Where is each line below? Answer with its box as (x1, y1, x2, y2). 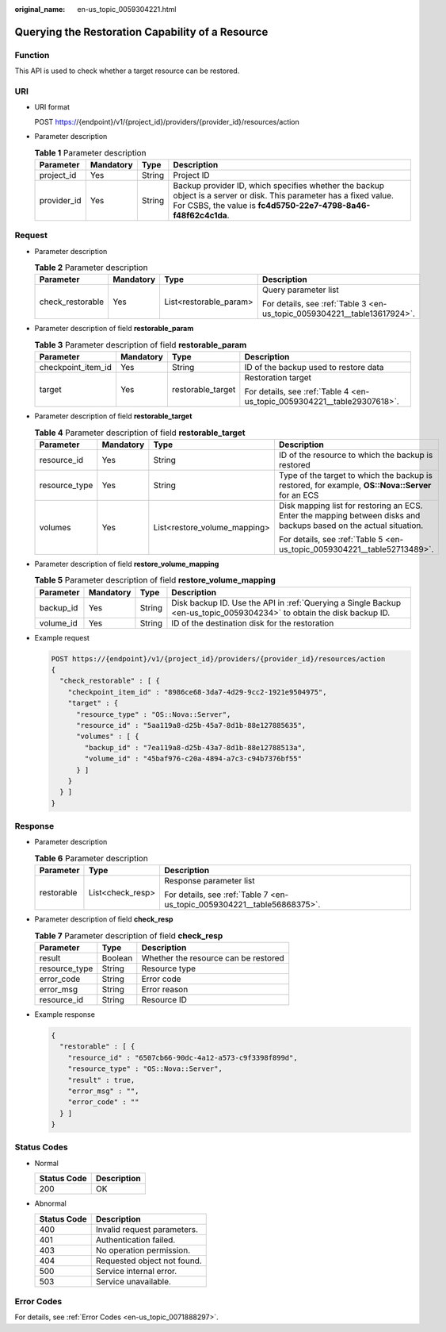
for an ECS (278, 489, 319, 500)
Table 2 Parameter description (34, 262, 148, 273)
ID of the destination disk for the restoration (171, 618, 334, 629)
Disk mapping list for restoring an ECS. (278, 500, 423, 511)
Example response (34, 1009, 95, 1019)
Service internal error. (95, 1265, 177, 1276)
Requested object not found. (95, 1255, 202, 1266)
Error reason (141, 984, 189, 995)
